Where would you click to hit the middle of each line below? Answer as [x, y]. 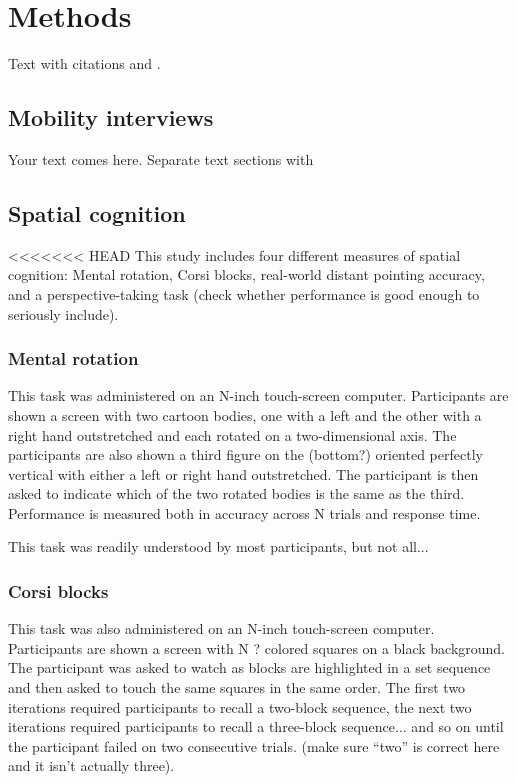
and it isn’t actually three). [91, 765]
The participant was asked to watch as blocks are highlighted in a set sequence [249, 667]
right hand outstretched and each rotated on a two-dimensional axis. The [232, 434]
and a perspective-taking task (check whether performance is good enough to [244, 293]
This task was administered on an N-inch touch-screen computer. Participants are [258, 395]
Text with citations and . [84, 63]
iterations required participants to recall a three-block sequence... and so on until [256, 726]
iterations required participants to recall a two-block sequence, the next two [240, 706]
